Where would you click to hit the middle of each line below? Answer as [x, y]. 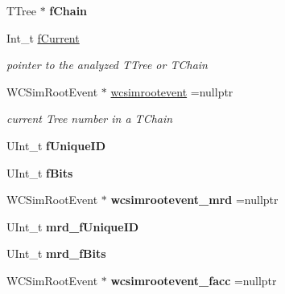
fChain [68, 10]
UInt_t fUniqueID [56, 145]
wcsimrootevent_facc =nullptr [194, 280]
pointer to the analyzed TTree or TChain [107, 65]
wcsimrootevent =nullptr [172, 91]
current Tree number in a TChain [90, 118]
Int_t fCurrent [43, 37]
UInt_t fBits [40, 172]
